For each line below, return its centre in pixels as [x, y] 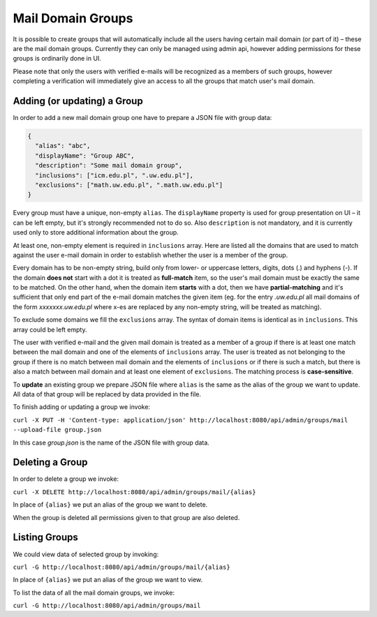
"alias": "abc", [63, 146]
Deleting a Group [50, 462]
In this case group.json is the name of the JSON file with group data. [111, 443]
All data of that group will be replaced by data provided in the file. [107, 394]
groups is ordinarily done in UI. [57, 59]
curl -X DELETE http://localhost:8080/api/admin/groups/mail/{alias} [134, 492]
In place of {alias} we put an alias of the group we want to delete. [110, 505]
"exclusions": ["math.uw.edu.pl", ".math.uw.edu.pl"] [129, 185]
